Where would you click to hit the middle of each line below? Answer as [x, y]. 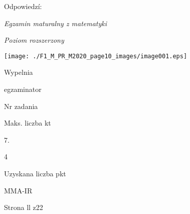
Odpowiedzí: [23, 6]
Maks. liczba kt [28, 123]
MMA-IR [18, 190]
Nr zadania [21, 106]
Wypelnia [19, 72]
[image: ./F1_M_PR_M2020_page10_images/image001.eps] [96, 56]
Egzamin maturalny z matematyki [56, 23]
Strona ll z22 [24, 207]
